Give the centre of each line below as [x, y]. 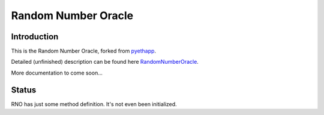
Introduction [35, 37]
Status [24, 90]
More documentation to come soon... [57, 73]
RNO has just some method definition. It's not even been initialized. [94, 104]
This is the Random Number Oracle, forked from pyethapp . [83, 51]
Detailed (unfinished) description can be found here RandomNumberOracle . [105, 62]
